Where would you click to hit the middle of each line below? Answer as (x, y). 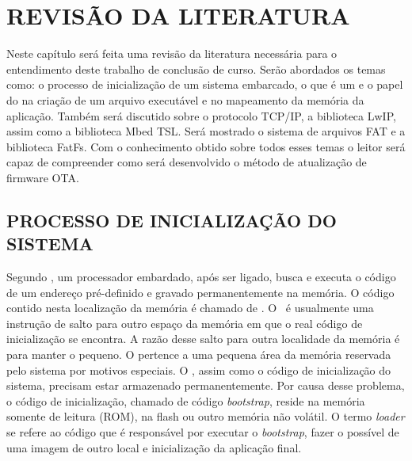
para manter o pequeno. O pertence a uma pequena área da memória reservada (199, 354)
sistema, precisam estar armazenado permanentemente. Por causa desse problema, (206, 385)
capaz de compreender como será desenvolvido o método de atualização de (187, 162)
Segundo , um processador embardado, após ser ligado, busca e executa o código (201, 277)
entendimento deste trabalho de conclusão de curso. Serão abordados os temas (196, 69)
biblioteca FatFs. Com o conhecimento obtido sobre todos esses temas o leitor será (206, 146)
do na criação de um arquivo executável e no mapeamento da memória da (185, 99)
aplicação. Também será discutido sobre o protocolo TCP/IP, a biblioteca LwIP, (201, 115)
